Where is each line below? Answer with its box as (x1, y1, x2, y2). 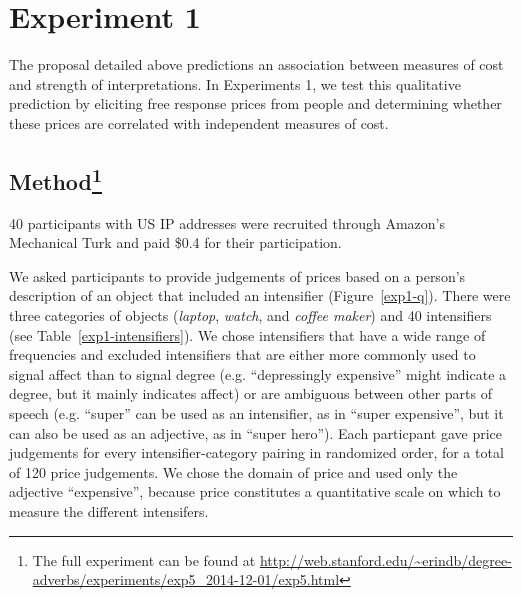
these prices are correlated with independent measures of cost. (9, 112, 389, 133)
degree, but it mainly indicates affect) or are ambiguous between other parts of (9, 383, 493, 404)
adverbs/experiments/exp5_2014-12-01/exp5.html (32, 569, 340, 590)
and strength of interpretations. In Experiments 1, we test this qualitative (9, 73, 461, 94)
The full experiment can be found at (32, 549, 256, 570)
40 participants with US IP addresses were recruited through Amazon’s (9, 212, 445, 233)
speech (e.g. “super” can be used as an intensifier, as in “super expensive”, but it (9, 403, 504, 424)
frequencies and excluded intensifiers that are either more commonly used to (9, 344, 476, 365)
